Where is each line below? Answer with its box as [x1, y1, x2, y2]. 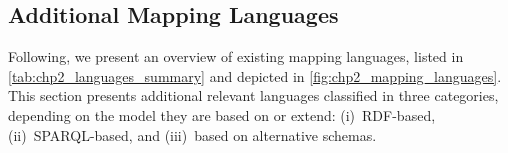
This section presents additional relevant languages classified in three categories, [8, 85, 499, 106]
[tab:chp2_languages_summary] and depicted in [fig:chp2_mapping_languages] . [8, 65, 502, 86]
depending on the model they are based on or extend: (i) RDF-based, [8, 104, 436, 125]
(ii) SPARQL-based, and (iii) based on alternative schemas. [8, 124, 377, 145]
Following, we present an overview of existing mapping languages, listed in [8, 46, 464, 67]
